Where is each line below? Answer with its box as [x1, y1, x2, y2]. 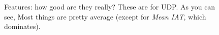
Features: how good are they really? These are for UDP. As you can [4, 1, 215, 11]
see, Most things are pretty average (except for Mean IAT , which [4, 11, 206, 21]
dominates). [4, 21, 41, 31]
